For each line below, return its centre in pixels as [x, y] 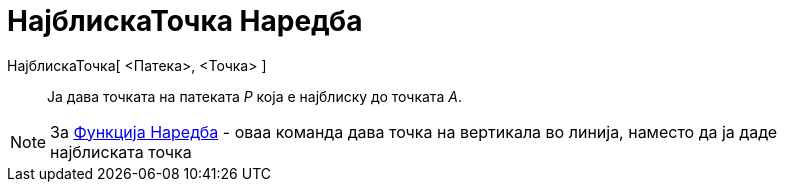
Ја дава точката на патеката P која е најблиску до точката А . [254, 96]
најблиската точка [121, 151]
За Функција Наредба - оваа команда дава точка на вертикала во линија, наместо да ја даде [414, 131]
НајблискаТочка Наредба [185, 21]
